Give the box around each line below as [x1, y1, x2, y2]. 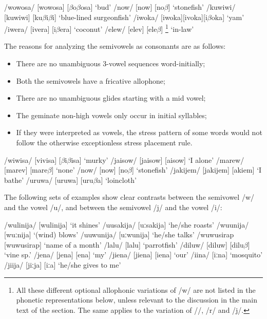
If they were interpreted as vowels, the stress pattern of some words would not [16, 127, 262, 138]
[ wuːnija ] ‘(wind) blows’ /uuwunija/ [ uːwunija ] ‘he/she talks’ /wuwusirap [4, 229, 234, 240]
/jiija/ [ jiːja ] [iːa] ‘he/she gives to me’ [4, 259, 121, 270]
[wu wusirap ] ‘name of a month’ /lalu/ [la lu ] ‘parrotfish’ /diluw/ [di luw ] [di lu [4, 239, 244, 250]
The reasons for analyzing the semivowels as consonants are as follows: [4, 41, 226, 51]
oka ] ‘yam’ [211, 11, 244, 22]
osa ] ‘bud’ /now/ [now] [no [81, 2, 164, 12]
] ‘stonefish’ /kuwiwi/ [168, 2, 236, 12]
